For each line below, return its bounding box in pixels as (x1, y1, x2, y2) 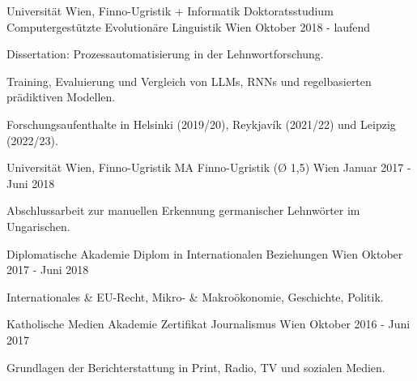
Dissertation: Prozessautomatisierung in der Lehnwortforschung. (6, 45, 324, 62)
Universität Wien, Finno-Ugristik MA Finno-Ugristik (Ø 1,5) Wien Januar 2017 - (6, 159, 411, 176)
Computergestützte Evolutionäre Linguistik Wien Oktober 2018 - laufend (6, 18, 371, 35)
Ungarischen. (6, 217, 70, 234)
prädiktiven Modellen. (6, 88, 116, 105)
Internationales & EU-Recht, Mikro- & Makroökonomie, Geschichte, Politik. (6, 288, 384, 305)
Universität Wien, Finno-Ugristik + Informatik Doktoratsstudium (6, 2, 334, 19)
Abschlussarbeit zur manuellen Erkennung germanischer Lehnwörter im (6, 202, 360, 219)
